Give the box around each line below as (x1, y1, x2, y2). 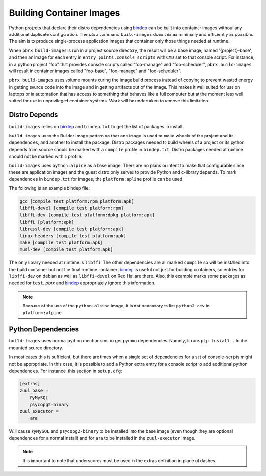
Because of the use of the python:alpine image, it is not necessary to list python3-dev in (22, 303, 210, 309)
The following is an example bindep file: (9, 185, 90, 191)
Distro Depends (9, 111, 58, 119)
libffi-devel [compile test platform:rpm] (19, 205, 124, 211)
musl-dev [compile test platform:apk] (19, 247, 113, 252)
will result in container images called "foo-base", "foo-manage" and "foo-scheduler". (9, 68, 182, 74)
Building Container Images (9, 7, 120, 18)
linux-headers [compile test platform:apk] (19, 233, 127, 238)
